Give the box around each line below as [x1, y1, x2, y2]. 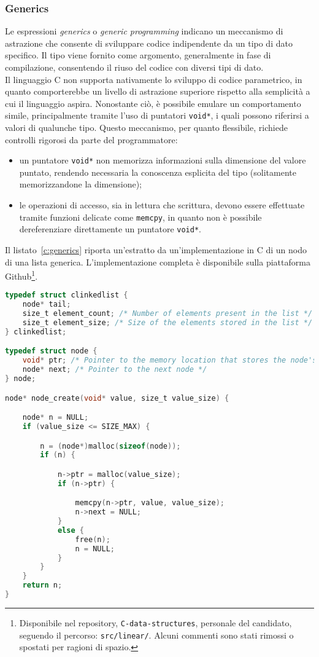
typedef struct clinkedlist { [5, 291, 128, 300]
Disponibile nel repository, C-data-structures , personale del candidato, [19, 616, 292, 629]
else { [57, 525, 84, 535]
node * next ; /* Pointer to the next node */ [22, 365, 207, 374]
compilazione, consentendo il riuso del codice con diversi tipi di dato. [5, 61, 264, 73]
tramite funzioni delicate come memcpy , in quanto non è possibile [19, 210, 262, 223]
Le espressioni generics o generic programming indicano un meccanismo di [5, 25, 283, 37]
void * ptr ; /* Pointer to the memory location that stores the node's [22, 356, 317, 365]
